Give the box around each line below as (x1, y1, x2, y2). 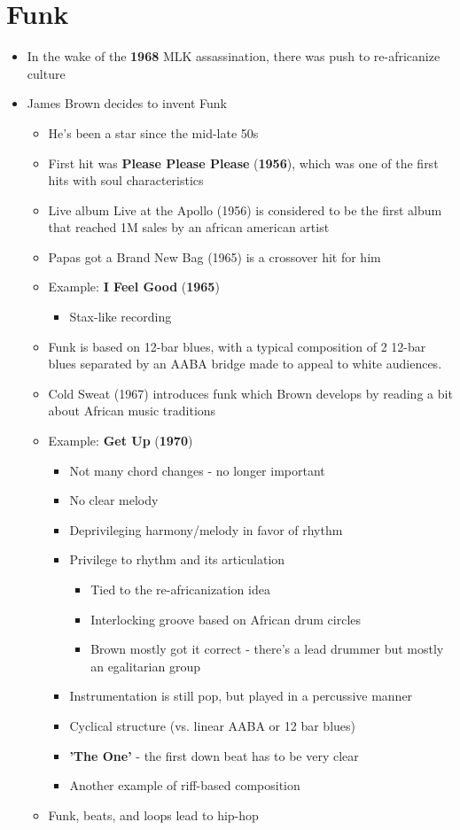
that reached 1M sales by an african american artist (48, 218, 330, 237)
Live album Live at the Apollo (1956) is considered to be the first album (48, 200, 442, 219)
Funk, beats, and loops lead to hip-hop (48, 805, 259, 824)
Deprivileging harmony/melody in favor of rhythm (69, 520, 343, 539)
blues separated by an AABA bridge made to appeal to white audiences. (48, 354, 442, 373)
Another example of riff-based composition (69, 776, 300, 795)
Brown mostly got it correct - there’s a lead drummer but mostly (90, 640, 444, 658)
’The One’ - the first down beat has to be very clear (69, 746, 359, 764)
